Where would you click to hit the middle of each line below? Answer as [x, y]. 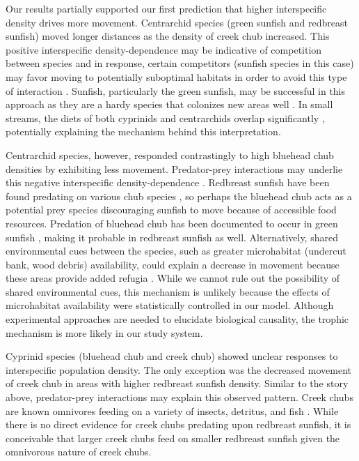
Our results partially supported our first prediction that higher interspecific [166, 8]
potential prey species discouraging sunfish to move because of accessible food [171, 210]
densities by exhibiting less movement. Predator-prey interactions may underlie [174, 168]
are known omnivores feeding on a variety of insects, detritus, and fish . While [172, 410]
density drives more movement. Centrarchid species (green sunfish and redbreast [177, 22]
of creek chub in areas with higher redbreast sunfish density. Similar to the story [177, 383]
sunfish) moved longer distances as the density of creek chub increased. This [168, 36]
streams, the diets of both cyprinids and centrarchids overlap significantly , [165, 118]
